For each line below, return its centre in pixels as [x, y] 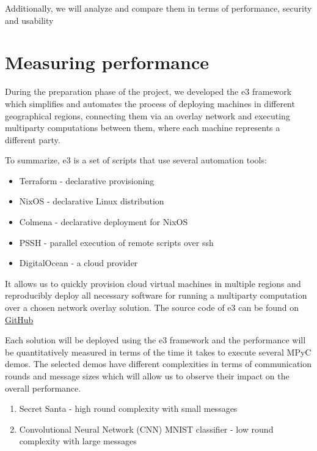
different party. [33, 139]
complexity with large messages [78, 441]
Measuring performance [107, 62]
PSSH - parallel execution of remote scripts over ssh [116, 242]
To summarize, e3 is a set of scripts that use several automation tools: [136, 160]
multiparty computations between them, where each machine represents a [143, 128]
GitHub [19, 319]
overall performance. [43, 388]
